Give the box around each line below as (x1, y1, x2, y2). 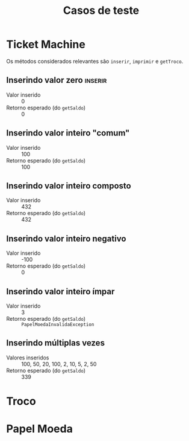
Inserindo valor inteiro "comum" (6, 128, 130, 138)
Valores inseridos (6, 354, 49, 361)
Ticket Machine (6, 37, 85, 51)
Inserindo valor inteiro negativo (6, 233, 126, 243)
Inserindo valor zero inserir (6, 75, 107, 85)
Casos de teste (63, 4, 140, 18)
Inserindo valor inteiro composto (6, 181, 131, 191)
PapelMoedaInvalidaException (21, 321, 94, 327)
